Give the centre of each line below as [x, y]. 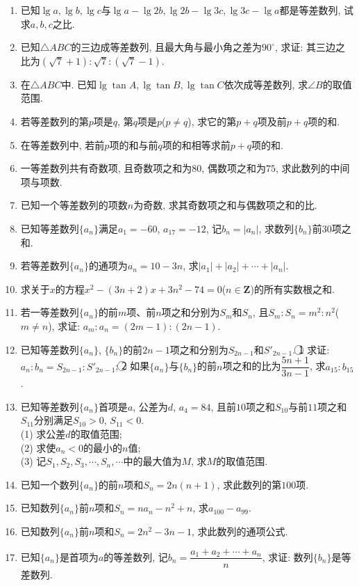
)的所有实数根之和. [292, 288]
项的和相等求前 [196, 144]
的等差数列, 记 [136, 556]
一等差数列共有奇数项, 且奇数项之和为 [106, 168]
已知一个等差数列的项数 [74, 205]
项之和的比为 [252, 366]
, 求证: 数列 [287, 556]
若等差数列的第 [55, 121]
